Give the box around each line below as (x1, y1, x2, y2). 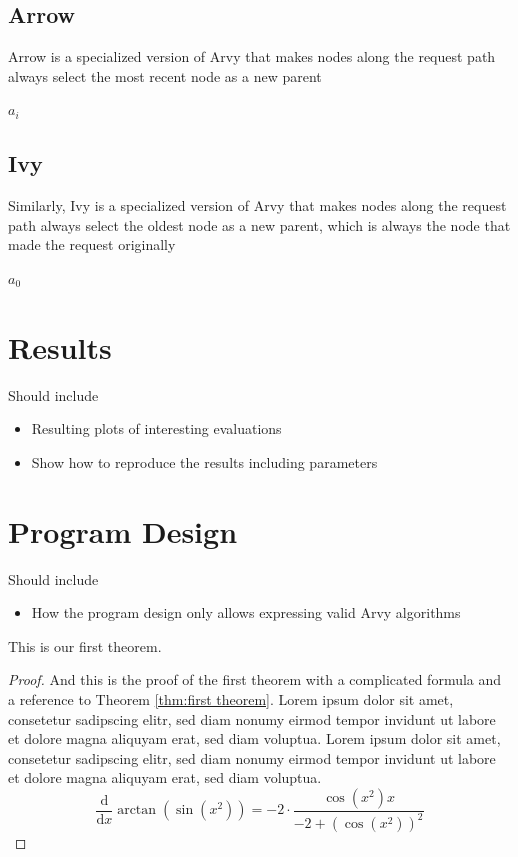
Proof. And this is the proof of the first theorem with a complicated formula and (8, 669, 502, 690)
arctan (117, 803, 157, 818)
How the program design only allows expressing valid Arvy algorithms (31, 602, 461, 623)
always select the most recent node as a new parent (8, 65, 322, 86)
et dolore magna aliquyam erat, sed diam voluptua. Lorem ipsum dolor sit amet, (8, 728, 501, 749)
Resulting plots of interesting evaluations (31, 418, 282, 439)
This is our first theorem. (8, 635, 162, 656)
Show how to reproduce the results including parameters (31, 451, 378, 472)
